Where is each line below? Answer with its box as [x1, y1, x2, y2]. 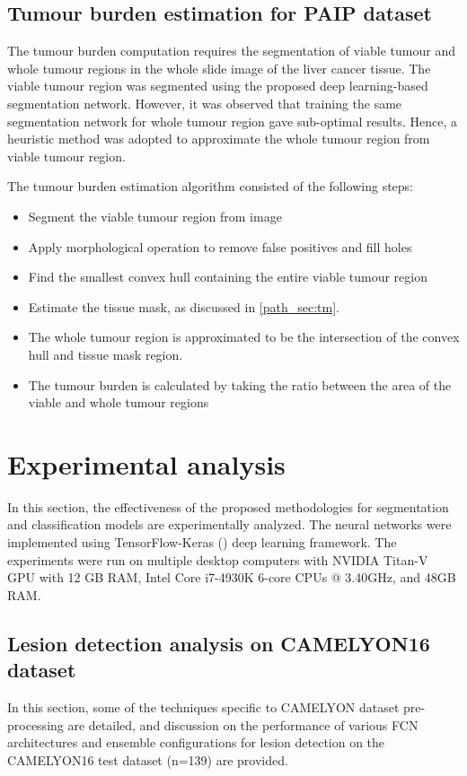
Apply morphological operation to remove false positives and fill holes [28, 237, 412, 256]
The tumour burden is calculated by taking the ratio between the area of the [28, 375, 452, 394]
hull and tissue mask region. [28, 344, 183, 363]
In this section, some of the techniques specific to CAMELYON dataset [7, 697, 400, 716]
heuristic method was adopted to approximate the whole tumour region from [7, 129, 430, 148]
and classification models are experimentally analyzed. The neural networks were [7, 515, 452, 534]
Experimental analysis [7, 445, 286, 482]
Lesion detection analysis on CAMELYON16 [7, 629, 430, 657]
